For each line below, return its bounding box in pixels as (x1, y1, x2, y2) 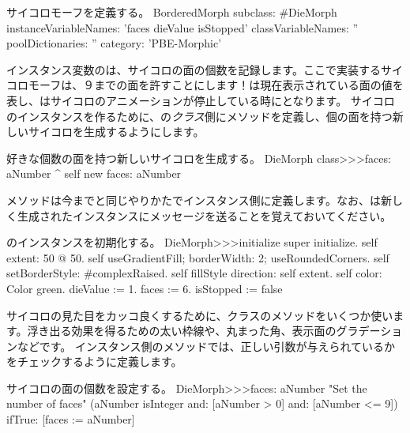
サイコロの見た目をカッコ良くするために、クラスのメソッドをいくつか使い (6, 307, 393, 323)
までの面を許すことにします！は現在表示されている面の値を (94, 77, 404, 93)
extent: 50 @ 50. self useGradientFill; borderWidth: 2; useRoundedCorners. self (6, 249, 389, 265)
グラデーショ (336, 322, 403, 339)
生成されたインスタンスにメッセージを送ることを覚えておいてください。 (17, 207, 392, 224)
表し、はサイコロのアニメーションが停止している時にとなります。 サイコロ (6, 92, 395, 108)
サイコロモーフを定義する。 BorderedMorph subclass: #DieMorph (6, 4, 337, 20)
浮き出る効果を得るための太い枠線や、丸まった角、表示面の (27, 322, 337, 339)
